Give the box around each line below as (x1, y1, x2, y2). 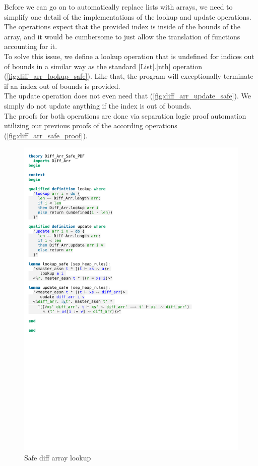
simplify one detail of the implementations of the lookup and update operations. (4, 11, 251, 22)
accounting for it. (4, 41, 57, 51)
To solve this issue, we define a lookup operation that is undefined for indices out (4, 50, 254, 61)
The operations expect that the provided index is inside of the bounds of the (4, 21, 241, 32)
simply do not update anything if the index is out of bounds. (4, 100, 192, 111)
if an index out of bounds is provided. (4, 80, 120, 91)
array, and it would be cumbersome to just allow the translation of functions (4, 31, 240, 41)
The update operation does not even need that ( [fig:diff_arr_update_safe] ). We (4, 90, 251, 101)
